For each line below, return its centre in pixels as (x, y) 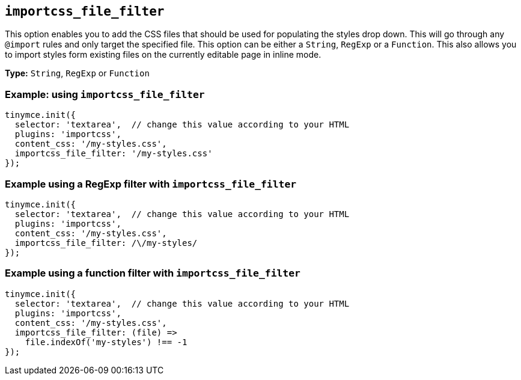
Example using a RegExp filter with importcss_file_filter (151, 184)
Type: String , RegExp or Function (77, 73)
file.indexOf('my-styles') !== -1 (106, 342)
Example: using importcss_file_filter (105, 94)
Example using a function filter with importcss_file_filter (153, 273)
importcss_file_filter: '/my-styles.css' (114, 154)
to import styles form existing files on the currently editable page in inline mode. (163, 55)
